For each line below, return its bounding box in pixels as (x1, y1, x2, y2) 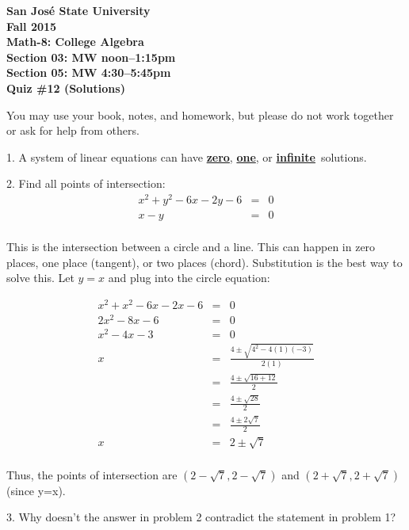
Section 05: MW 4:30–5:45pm (6, 64, 171, 81)
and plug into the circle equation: (108, 269, 270, 286)
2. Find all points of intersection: (6, 175, 166, 192)
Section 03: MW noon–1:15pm (6, 48, 176, 65)
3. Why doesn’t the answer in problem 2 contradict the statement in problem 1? (6, 509, 396, 525)
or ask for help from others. (6, 122, 140, 139)
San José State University (6, 2, 151, 18)
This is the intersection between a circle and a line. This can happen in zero (6, 238, 376, 255)
